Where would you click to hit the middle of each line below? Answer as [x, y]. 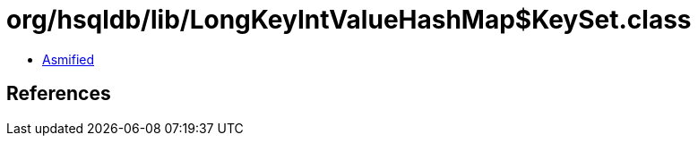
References [59, 94]
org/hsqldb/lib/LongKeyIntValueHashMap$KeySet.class [349, 20]
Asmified [69, 59]
